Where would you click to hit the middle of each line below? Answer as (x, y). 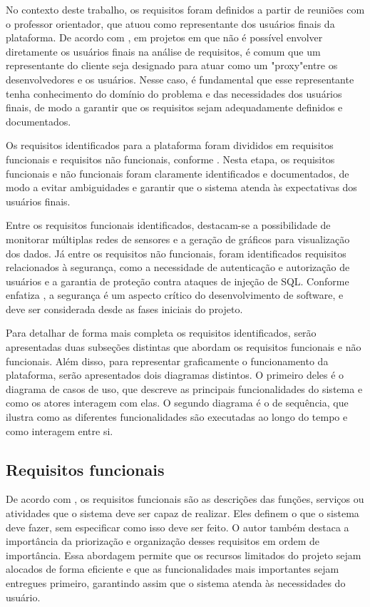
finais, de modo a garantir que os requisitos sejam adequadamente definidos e (174, 107)
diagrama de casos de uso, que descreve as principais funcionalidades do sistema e (184, 388)
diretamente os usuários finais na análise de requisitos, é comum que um (163, 51)
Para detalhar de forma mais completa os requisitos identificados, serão (161, 333)
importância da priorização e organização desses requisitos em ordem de (163, 541)
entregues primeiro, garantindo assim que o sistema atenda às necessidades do (176, 582)
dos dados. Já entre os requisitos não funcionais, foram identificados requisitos (176, 253)
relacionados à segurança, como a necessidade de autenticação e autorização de (178, 267)
